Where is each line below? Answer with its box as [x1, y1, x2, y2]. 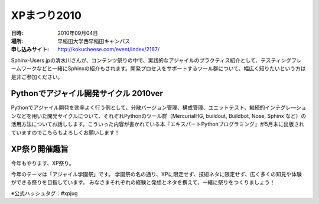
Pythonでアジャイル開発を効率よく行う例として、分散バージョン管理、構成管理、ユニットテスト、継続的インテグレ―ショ [11, 104, 307, 111]
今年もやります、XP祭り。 [11, 160, 75, 167]
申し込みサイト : [11, 46, 50, 53]
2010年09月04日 [57, 29, 99, 37]
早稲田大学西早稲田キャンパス [57, 37, 130, 44]
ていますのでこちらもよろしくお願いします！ [11, 129, 120, 136]
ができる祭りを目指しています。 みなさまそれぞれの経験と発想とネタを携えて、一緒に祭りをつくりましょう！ [11, 179, 275, 186]
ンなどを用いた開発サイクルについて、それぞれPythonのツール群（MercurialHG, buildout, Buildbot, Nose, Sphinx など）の [11, 112, 307, 119]
